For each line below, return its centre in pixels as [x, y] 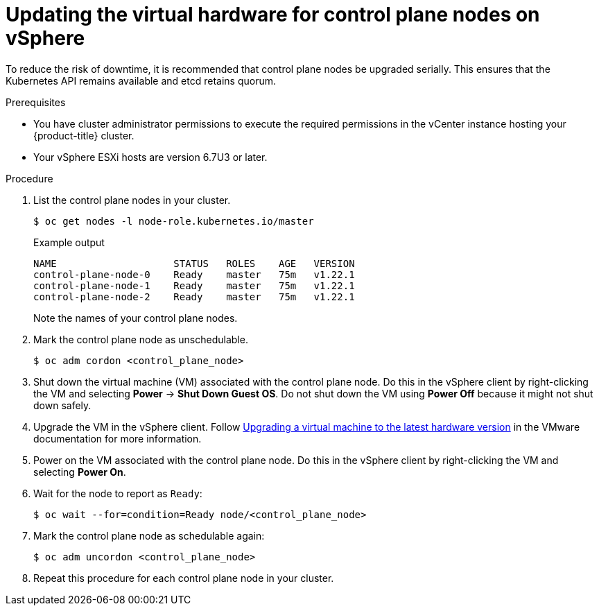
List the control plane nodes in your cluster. [132, 200]
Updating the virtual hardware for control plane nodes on [273, 15]
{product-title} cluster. [84, 135]
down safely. [62, 405]
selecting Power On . [80, 472]
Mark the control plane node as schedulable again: [149, 535]
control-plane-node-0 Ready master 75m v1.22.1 [194, 274]
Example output [69, 242]
